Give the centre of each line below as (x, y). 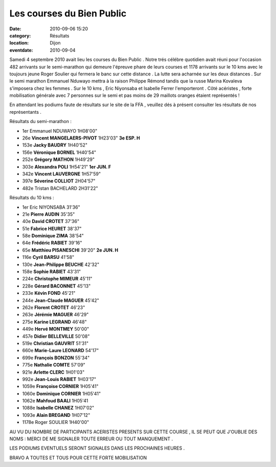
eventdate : (21, 50)
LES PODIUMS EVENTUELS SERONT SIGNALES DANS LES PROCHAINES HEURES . (97, 448)
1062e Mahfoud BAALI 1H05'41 (55, 401)
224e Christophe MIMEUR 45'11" (57, 279)
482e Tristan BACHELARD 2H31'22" (60, 188)
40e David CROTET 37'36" (51, 221)
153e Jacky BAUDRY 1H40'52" (55, 145)
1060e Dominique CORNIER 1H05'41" (62, 393)
